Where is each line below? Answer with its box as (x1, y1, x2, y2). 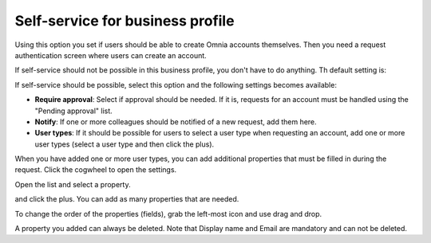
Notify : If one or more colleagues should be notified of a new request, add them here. (34, 116, 317, 127)
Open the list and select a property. (14, 179, 131, 189)
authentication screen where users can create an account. (14, 50, 207, 60)
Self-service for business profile (14, 12, 235, 29)
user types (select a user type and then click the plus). (34, 139, 215, 149)
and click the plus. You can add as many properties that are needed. (14, 194, 239, 204)
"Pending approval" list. (34, 106, 113, 116)
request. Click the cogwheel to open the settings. (14, 165, 177, 174)
